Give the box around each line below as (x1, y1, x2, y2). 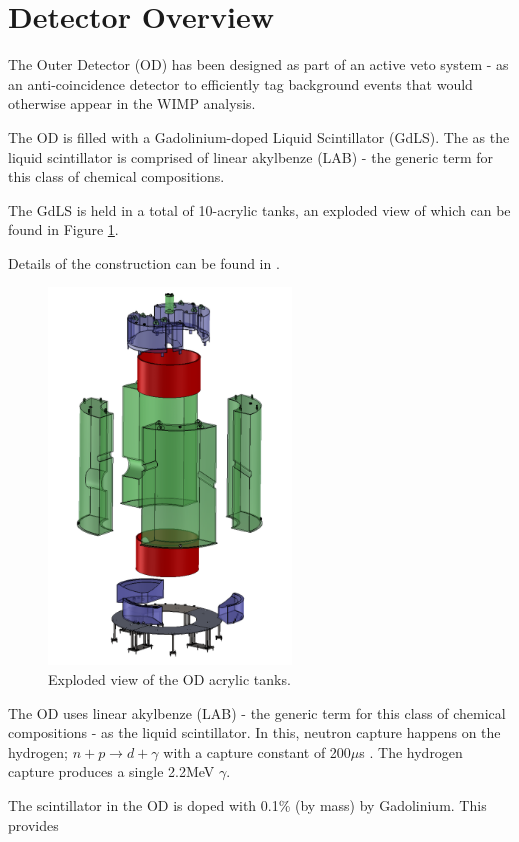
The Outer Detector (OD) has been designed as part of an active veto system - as (8, 54, 509, 75)
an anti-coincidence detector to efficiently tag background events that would (8, 73, 473, 94)
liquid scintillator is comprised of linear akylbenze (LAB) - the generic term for (8, 146, 494, 167)
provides (8, 814, 59, 835)
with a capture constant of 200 (163, 741, 351, 762)
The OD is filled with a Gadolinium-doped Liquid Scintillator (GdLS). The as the (8, 126, 510, 147)
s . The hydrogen (359, 741, 463, 762)
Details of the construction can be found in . (8, 252, 280, 273)
